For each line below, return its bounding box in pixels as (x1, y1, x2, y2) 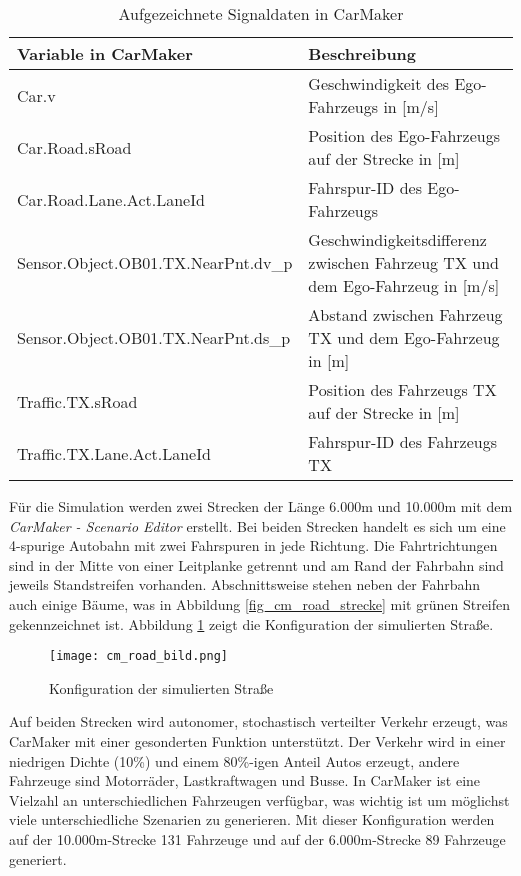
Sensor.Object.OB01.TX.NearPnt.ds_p (17, 326, 291, 349)
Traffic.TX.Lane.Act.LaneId (17, 441, 211, 465)
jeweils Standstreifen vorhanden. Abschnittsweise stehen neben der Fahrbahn (9, 574, 481, 595)
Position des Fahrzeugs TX (308, 378, 497, 401)
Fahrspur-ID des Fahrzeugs (308, 430, 497, 453)
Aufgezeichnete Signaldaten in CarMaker (118, 2, 404, 25)
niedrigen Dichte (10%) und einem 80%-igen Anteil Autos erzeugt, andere (9, 750, 460, 771)
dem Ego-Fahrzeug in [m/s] (308, 274, 500, 297)
